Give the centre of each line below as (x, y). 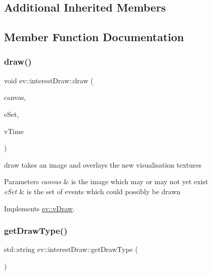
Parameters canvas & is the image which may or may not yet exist (106, 181)
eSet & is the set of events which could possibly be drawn (92, 191)
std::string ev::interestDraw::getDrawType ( (71, 249)
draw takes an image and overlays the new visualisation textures (103, 164)
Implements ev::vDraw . (40, 208)
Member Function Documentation (94, 37)
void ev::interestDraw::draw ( (49, 80)
